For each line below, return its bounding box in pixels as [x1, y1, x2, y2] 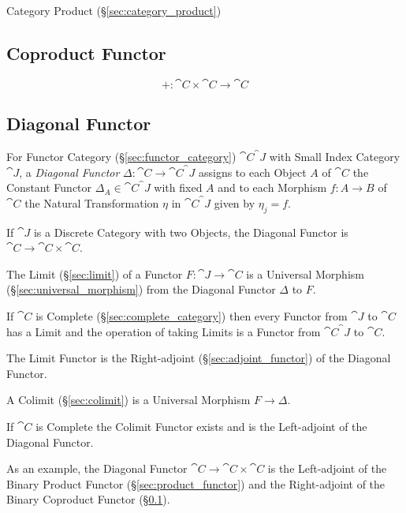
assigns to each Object [198, 163, 307, 180]
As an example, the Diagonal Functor [6, 460, 188, 477]
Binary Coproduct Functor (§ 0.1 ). [6, 491, 170, 507]
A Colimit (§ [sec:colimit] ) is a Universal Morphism [6, 391, 251, 408]
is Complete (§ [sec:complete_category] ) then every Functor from [35, 307, 348, 324]
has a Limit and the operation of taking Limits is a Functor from [6, 323, 321, 339]
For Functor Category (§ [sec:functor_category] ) [6, 148, 237, 164]
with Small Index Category [269, 148, 400, 164]
